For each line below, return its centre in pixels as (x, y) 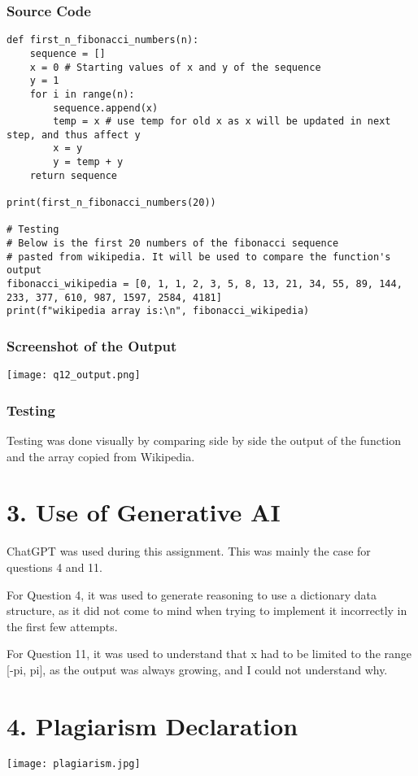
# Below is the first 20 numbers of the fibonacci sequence (173, 244)
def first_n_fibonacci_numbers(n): (103, 40)
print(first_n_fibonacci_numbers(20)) (111, 203)
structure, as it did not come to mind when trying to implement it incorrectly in (207, 610)
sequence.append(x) (106, 108)
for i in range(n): (82, 94)
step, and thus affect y (74, 135)
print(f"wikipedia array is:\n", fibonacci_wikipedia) (158, 311)
